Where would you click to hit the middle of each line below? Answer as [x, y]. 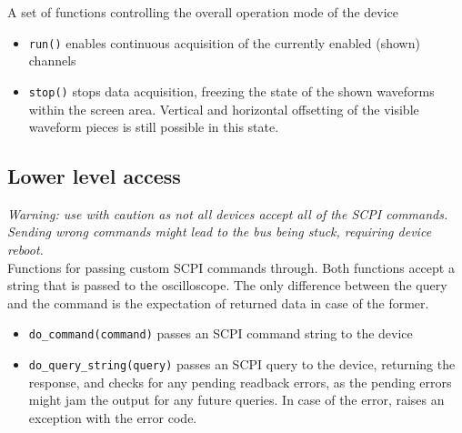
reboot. [25, 250]
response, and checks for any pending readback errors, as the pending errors [240, 382]
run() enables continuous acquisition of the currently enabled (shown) [224, 42]
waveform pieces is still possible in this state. [154, 127]
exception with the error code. [113, 417]
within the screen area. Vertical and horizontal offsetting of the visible [224, 109]
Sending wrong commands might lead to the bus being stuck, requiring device [220, 232]
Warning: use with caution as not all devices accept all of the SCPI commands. [228, 213]
